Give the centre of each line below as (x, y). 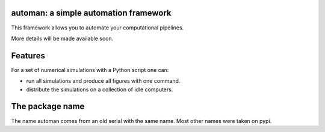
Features (28, 55)
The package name (48, 106)
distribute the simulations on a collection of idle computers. (100, 89)
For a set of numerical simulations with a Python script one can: (90, 70)
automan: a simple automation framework (91, 13)
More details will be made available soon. (62, 38)
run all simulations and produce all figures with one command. (103, 81)
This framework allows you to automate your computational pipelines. (97, 28)
